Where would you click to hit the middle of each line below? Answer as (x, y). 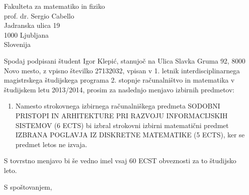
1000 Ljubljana (26, 34)
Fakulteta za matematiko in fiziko (54, 6)
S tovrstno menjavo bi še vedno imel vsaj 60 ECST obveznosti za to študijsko (120, 161)
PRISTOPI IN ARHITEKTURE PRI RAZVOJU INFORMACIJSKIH (122, 115)
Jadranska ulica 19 (32, 25)
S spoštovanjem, (28, 186)
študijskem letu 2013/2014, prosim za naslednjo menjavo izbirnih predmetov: (119, 89)
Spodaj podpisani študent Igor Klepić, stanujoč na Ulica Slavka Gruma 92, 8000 (125, 60)
